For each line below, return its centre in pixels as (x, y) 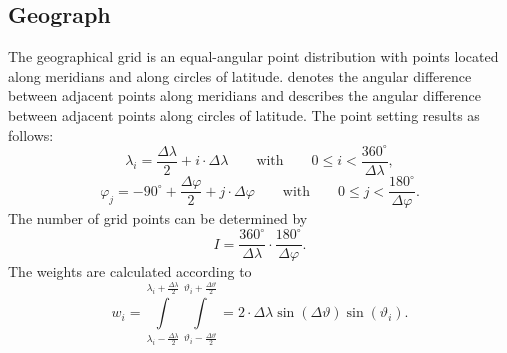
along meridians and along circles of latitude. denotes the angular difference (240, 75)
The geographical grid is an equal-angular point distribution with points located (253, 56)
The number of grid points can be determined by (158, 218)
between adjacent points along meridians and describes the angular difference (244, 95)
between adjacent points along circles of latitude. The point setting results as (244, 114)
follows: (31, 134)
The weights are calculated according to (130, 271)
